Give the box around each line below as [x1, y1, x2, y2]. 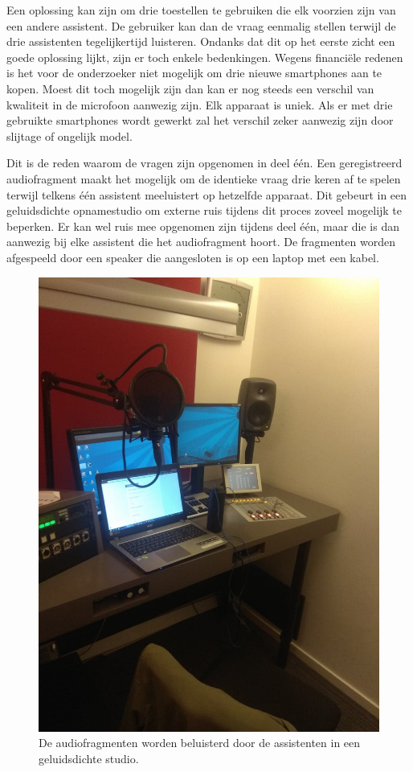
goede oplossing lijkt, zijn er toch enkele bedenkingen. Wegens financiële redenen [6, 48, 403, 65]
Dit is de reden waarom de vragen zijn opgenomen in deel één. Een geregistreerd [6, 154, 403, 171]
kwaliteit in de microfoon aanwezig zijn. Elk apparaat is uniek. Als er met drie [6, 96, 393, 113]
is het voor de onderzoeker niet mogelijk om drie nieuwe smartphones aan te [6, 64, 382, 81]
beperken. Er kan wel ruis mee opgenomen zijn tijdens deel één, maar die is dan [6, 217, 400, 234]
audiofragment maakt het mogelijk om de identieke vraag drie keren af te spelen [6, 170, 401, 187]
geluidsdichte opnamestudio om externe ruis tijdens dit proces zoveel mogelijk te [6, 202, 403, 219]
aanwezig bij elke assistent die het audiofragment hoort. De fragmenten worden [6, 233, 395, 250]
